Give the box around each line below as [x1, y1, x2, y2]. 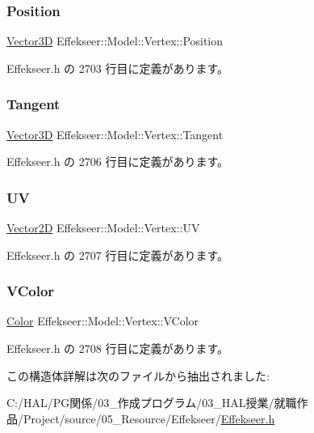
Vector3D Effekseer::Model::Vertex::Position [6, 32, 224, 49]
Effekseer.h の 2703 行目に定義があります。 [6, 59, 229, 76]
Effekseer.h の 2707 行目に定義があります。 [6, 246, 229, 263]
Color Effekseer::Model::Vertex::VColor [6, 312, 199, 329]
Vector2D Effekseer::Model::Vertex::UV [6, 219, 200, 236]
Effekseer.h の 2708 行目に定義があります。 [6, 340, 229, 357]
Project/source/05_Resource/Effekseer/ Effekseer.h [23, 410, 275, 427]
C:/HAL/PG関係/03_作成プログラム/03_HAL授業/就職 [6, 394, 297, 411]
